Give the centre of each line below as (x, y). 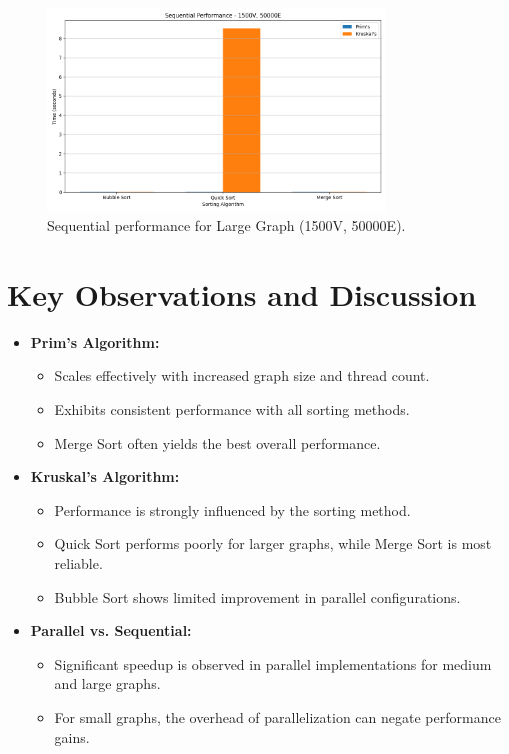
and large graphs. (107, 683)
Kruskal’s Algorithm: (105, 476)
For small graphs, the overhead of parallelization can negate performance (277, 716)
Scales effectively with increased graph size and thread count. (242, 375)
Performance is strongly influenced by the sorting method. (232, 509)
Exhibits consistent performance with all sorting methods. (232, 409)
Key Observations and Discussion (242, 293)
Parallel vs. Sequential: (111, 630)
